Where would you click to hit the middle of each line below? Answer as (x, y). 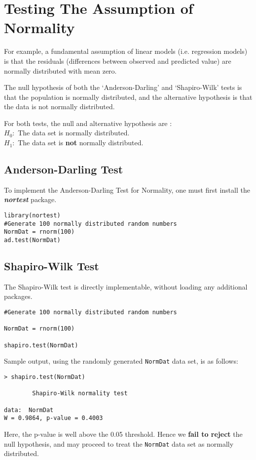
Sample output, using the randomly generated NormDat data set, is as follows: (121, 361)
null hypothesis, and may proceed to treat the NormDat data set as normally (119, 443)
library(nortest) (32, 216)
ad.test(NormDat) (32, 240)
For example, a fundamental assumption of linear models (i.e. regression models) (126, 51)
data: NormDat (29, 410)
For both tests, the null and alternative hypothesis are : (88, 123)
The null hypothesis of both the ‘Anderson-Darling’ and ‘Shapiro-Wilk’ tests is (123, 87)
